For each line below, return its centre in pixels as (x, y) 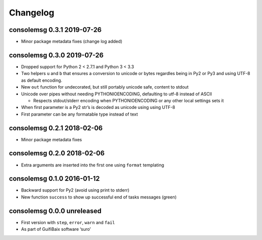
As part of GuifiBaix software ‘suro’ (56, 229)
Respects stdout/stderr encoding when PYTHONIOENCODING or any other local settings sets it (129, 100)
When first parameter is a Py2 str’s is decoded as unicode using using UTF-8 (98, 107)
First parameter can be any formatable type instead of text (80, 114)
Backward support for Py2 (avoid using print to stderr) (75, 190)
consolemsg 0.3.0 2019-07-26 (56, 55)
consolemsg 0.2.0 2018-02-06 (57, 153)
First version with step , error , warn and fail (68, 222)
